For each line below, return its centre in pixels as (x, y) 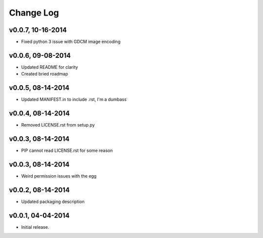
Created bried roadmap (45, 74)
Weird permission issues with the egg (59, 176)
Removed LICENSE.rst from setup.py (58, 125)
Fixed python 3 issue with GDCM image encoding (71, 42)
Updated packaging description (53, 201)
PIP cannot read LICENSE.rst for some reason (67, 150)
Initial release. (35, 227)
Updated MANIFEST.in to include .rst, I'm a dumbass (74, 99)
